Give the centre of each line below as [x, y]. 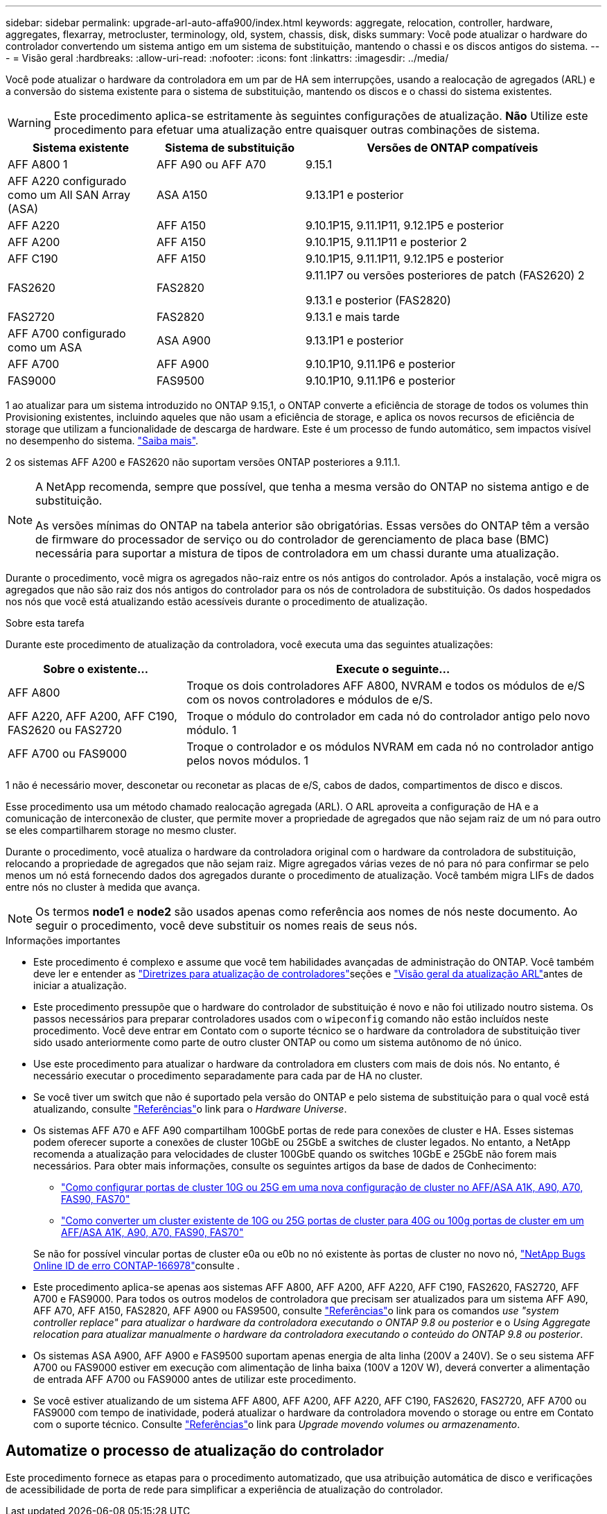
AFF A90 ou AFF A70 [211, 164]
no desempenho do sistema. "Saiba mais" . [102, 441]
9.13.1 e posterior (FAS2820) [378, 300]
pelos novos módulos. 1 [248, 760]
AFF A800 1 [38, 164]
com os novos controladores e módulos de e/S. [310, 699]
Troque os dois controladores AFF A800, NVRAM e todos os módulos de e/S [386, 686]
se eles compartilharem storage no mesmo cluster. [121, 830]
